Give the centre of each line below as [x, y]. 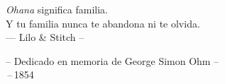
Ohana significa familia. [57, 9]
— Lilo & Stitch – [45, 37]
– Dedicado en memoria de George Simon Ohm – [112, 60]
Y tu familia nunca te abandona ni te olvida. [103, 23]
